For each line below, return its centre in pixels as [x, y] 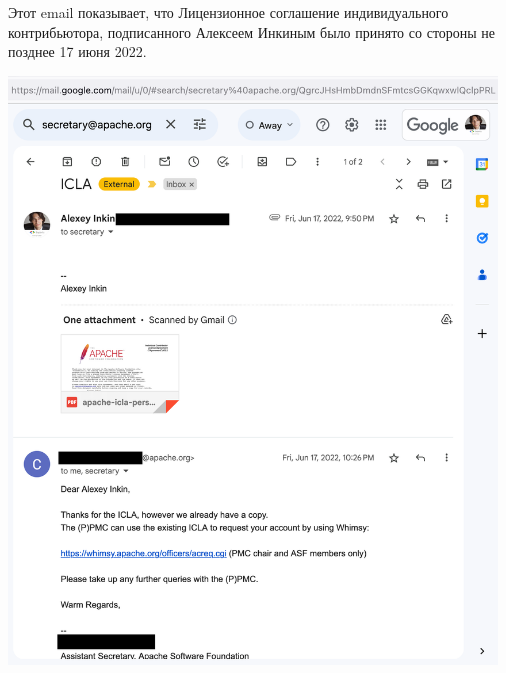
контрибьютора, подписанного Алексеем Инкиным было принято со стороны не [252, 31]
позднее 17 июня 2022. [77, 51]
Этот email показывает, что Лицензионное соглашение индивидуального [228, 12]
